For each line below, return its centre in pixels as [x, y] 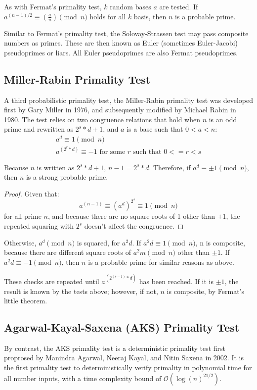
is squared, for [98, 242]
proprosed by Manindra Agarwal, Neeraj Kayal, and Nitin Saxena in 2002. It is [124, 358]
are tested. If [179, 6]
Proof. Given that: [32, 193]
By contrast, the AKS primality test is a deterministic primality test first [115, 348]
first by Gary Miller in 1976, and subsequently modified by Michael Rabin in [120, 110]
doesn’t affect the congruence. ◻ [134, 226]
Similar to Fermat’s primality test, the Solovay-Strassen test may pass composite [126, 33]
